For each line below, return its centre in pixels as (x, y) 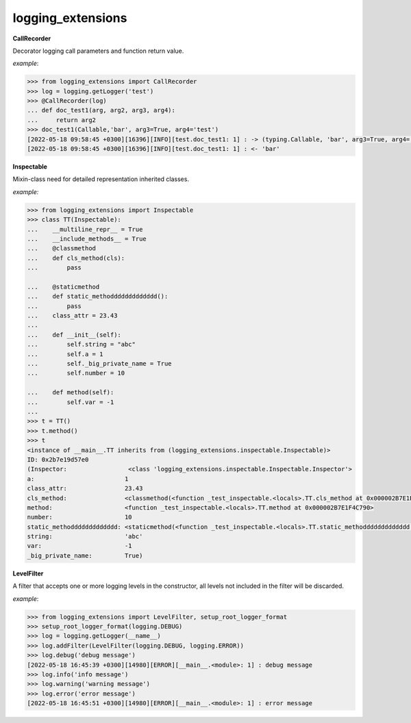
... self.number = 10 (76, 373)
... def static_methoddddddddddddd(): (98, 296)
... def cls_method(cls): (76, 258)
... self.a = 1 (65, 354)
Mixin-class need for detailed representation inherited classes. (101, 179)
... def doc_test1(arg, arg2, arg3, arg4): (101, 110)
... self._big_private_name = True (99, 364)
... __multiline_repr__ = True (85, 229)
